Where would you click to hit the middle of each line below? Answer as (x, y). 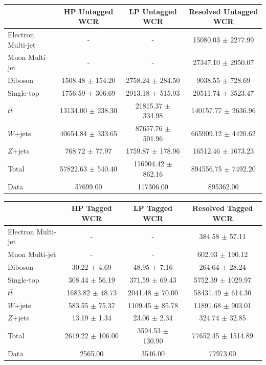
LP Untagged (153, 11)
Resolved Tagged (223, 208)
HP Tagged (92, 208)
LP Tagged (153, 208)
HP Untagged (88, 11)
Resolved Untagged (223, 11)
